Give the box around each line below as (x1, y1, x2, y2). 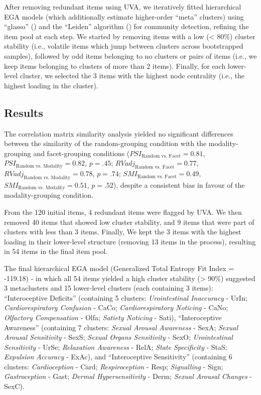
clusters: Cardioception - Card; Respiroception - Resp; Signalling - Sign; (4, 361, 223, 371)
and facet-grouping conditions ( (33, 148, 130, 158)
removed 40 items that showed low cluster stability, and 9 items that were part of (4, 216, 254, 227)
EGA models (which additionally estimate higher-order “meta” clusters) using (4, 11, 244, 22)
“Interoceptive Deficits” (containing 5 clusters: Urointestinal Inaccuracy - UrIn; (4, 292, 247, 303)
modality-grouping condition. (4, 190, 93, 200)
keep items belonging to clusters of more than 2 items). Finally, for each (4, 60, 226, 71)
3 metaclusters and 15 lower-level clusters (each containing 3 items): (4, 283, 213, 293)
